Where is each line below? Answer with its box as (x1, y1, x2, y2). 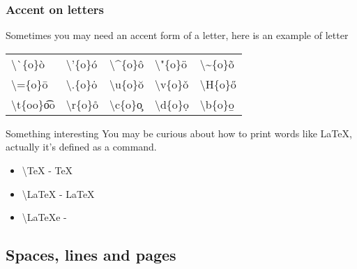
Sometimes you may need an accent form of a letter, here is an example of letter (6, 28, 349, 43)
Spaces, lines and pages (6, 244, 176, 266)
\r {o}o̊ (66, 95, 98, 112)
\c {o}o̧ (109, 95, 143, 112)
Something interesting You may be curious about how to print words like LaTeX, (6, 125, 352, 140)
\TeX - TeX (22, 163, 73, 177)
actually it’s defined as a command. (6, 139, 157, 154)
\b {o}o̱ (199, 95, 234, 112)
